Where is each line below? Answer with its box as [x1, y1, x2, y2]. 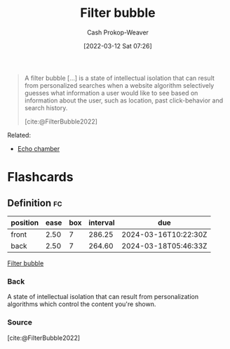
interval [88, 218, 115, 228]
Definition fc [7, 197, 62, 209]
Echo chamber [17, 144, 60, 152]
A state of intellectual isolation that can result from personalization [7, 293, 198, 301]
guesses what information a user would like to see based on [24, 88, 198, 97]
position [11, 218, 39, 228]
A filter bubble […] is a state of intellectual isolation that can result [24, 74, 215, 82]
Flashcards [7, 169, 74, 185]
